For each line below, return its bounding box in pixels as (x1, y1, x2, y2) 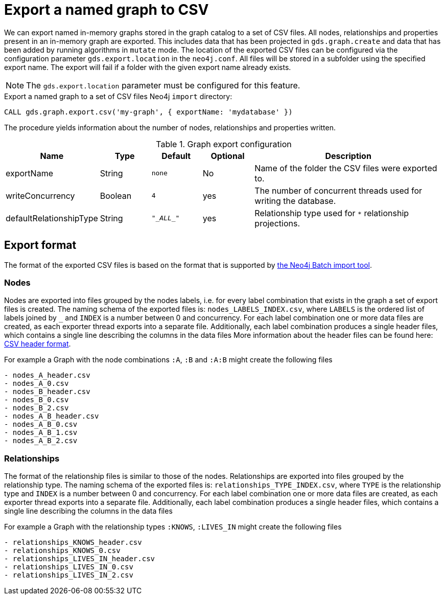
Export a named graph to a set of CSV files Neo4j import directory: (4, 91, 232, 101)
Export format (4, 239, 77, 252)
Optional (210, 150, 245, 161)
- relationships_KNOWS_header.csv (4, 538, 142, 547)
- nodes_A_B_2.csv (4, 436, 78, 445)
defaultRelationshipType (6, 213, 98, 223)
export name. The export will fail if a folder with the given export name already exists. (4, 62, 291, 72)
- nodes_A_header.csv (4, 371, 90, 380)
